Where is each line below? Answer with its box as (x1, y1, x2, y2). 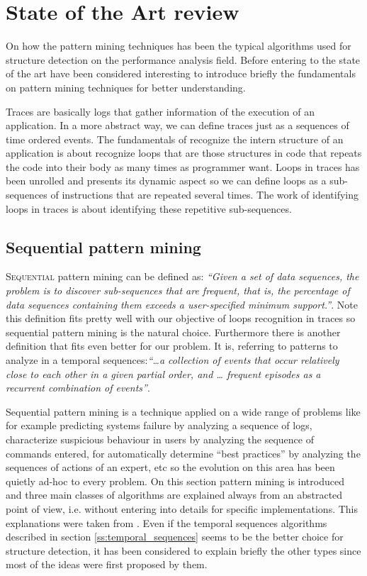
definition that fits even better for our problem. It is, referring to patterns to (6, 338, 338, 353)
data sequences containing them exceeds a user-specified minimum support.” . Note (6, 297, 358, 311)
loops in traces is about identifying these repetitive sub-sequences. (6, 201, 292, 216)
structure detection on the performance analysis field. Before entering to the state (6, 52, 361, 67)
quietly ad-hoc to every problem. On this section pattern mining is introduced (6, 473, 344, 488)
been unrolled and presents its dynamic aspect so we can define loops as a (6, 173, 327, 188)
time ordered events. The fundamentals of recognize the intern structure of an (6, 131, 344, 146)
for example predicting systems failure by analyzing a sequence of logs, (6, 418, 312, 433)
